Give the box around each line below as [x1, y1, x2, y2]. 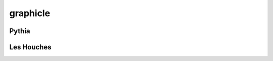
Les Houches [9, 43, 52, 51]
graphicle [9, 8, 51, 19]
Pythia [9, 27, 30, 35]
